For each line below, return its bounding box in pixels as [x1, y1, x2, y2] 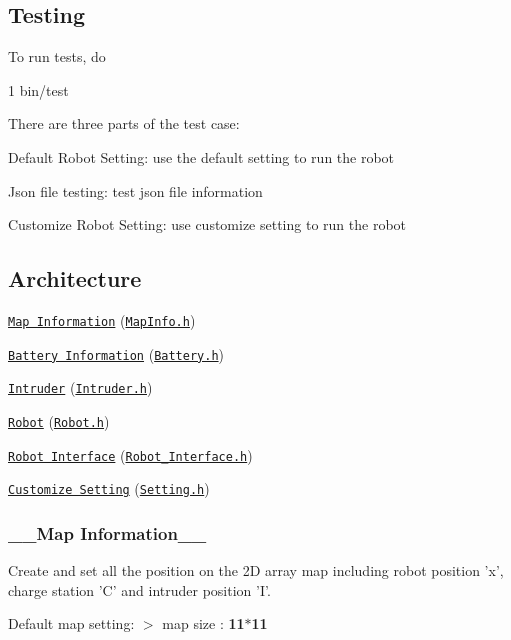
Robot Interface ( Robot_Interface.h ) [8, 444, 253, 465]
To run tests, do [8, 46, 106, 67]
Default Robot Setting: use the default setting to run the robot [8, 146, 395, 167]
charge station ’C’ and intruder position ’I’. [8, 579, 271, 600]
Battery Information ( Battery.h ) [8, 343, 225, 364]
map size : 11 [162, 613, 245, 634]
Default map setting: [8, 613, 135, 634]
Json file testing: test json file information [8, 180, 263, 201]
